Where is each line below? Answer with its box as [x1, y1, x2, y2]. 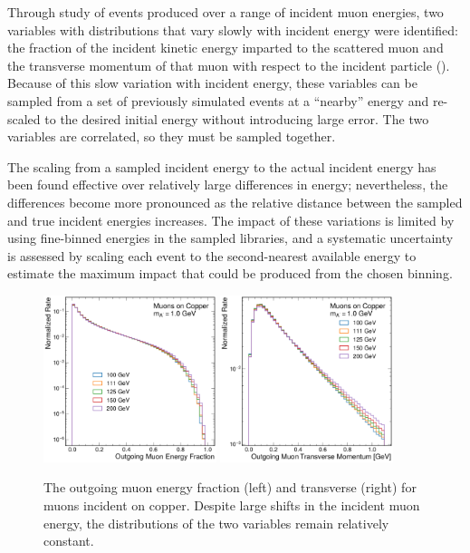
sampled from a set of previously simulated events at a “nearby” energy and [7, 91, 429, 110]
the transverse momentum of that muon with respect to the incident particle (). [7, 55, 450, 74]
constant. [43, 531, 94, 550]
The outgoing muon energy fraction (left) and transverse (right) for [43, 478, 417, 497]
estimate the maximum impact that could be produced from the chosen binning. [7, 264, 453, 283]
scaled [7, 109, 41, 128]
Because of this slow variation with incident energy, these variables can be [7, 73, 417, 92]
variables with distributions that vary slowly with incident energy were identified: [7, 20, 458, 39]
